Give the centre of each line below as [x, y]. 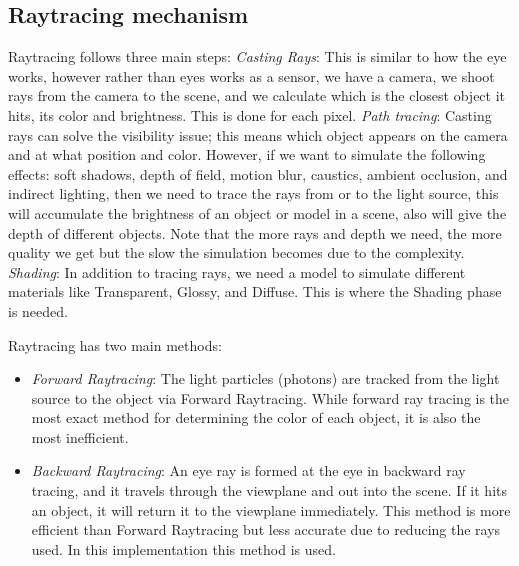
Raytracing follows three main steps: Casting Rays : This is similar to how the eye [257, 56]
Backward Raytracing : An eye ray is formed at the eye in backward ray [248, 470]
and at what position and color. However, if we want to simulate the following [247, 154]
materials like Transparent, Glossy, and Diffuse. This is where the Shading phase [255, 291]
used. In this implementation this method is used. [183, 548]
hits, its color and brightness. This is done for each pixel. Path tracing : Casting [250, 114]
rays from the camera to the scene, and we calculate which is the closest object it [257, 95]
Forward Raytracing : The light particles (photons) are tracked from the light [265, 378]
